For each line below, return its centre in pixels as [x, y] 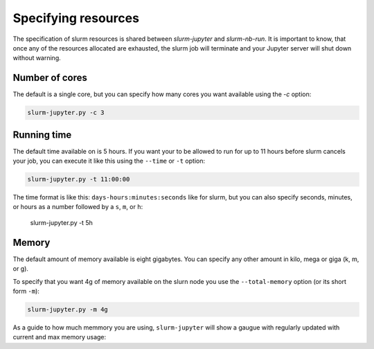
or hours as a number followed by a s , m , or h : [78, 207]
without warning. [37, 58]
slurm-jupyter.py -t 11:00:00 [79, 179]
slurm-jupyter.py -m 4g [68, 309]
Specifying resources [76, 18]
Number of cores [50, 78]
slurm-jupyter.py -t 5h [61, 222]
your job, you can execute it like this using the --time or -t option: [109, 161]
